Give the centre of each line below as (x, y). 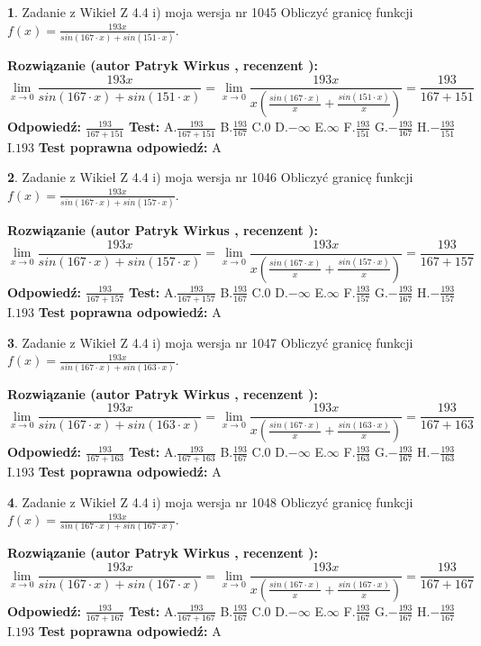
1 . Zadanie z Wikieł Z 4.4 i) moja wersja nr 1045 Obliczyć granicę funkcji (210, 12)
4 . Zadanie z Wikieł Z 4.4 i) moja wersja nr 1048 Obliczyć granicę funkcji (210, 501)
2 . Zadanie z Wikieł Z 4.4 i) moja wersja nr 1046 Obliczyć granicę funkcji (210, 177)
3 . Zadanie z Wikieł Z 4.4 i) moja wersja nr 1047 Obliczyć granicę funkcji (210, 342)
